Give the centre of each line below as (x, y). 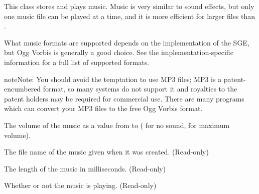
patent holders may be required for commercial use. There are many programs (124, 98)
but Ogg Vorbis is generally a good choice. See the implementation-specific (119, 52)
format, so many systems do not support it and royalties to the (140, 89)
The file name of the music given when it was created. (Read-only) (106, 152)
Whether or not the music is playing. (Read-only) (80, 185)
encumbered (23, 89)
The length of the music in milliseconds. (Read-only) (85, 168)
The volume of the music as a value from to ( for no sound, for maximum (117, 125)
